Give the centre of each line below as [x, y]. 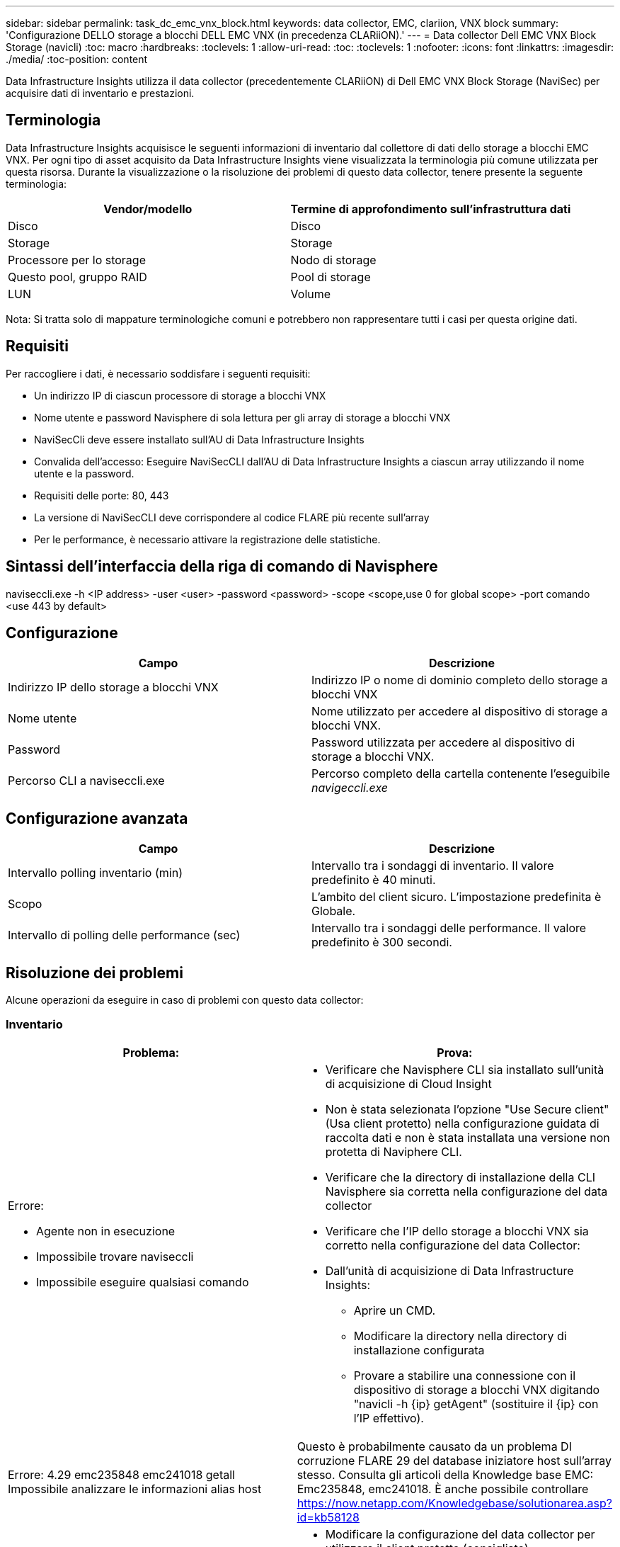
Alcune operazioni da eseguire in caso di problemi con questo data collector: [185, 1000]
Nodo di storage [333, 260]
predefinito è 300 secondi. [382, 942]
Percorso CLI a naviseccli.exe [86, 781]
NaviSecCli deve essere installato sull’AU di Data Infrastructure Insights [199, 439]
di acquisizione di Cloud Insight [408, 1083]
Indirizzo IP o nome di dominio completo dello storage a [460, 680]
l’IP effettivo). [389, 1418]
